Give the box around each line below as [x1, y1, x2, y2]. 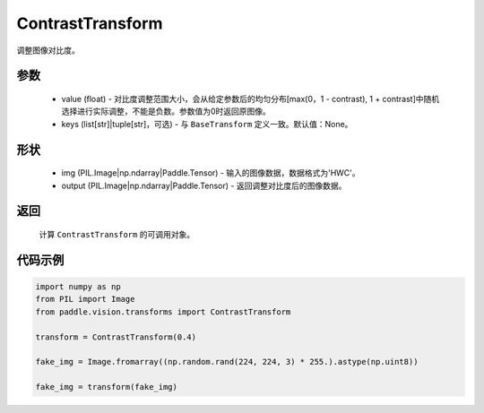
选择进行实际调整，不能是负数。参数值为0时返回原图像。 [61, 106, 271, 116]
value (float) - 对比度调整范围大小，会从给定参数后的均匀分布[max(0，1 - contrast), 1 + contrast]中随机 [61, 93, 440, 104]
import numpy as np [35, 281, 121, 291]
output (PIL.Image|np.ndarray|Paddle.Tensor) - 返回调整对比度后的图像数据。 [61, 180, 347, 191]
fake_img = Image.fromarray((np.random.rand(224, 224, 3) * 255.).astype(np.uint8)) [35, 357, 419, 367]
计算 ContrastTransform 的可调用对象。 [39, 228, 195, 239]
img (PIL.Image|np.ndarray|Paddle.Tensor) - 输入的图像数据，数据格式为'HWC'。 [61, 168, 360, 178]
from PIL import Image [35, 294, 135, 305]
